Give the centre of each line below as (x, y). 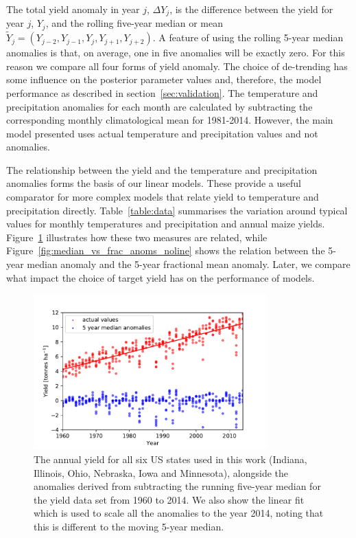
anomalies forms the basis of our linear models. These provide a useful (154, 183)
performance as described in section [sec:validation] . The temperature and (162, 92)
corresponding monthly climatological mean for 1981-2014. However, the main (170, 120)
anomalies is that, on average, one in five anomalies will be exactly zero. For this (176, 53)
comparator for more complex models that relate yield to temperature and (163, 197)
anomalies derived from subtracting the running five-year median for (177, 486)
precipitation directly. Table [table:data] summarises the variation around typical (177, 210)
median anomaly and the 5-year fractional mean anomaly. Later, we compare (189, 264)
